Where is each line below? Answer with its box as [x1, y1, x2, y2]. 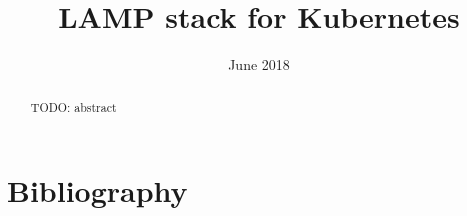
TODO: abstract [30, 98, 117, 115]
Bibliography [7, 170, 188, 211]
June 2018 [228, 54, 290, 75]
